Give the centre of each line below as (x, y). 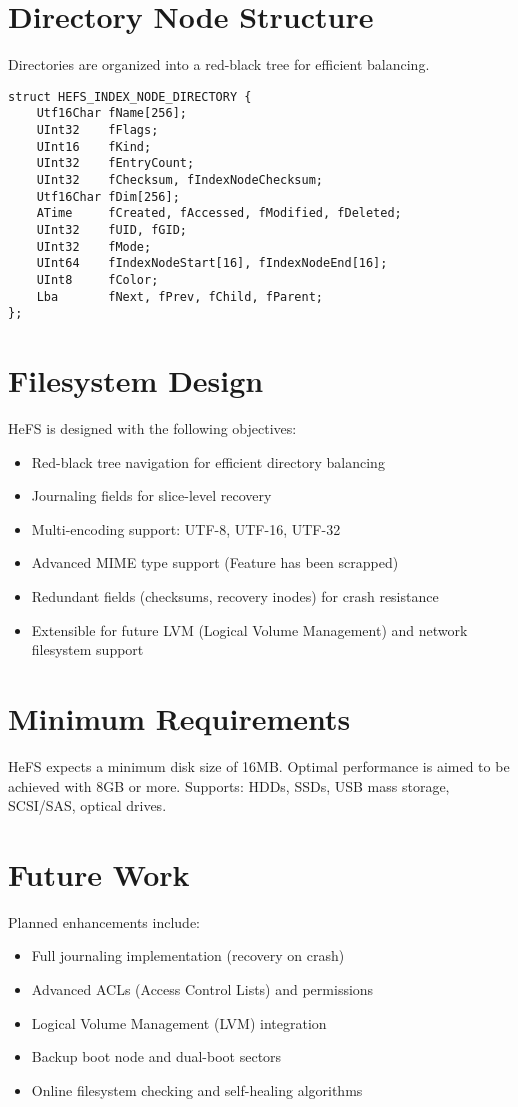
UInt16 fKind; (94, 146)
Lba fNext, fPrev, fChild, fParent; (179, 296)
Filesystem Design (136, 380)
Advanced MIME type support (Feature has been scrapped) (215, 562)
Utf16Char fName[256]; (111, 113)
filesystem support (87, 649)
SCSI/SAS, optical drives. (87, 805)
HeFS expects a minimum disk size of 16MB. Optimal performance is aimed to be (259, 765)
